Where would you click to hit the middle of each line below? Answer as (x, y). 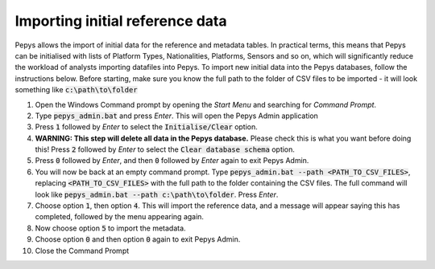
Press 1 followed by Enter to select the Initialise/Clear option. (146, 127)
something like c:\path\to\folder (76, 90)
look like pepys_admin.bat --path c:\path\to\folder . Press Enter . (157, 194)
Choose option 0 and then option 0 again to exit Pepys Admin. (138, 239)
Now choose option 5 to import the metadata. (110, 228)
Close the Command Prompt (82, 251)
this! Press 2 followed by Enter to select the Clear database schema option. (165, 149)
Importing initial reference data (121, 21)
